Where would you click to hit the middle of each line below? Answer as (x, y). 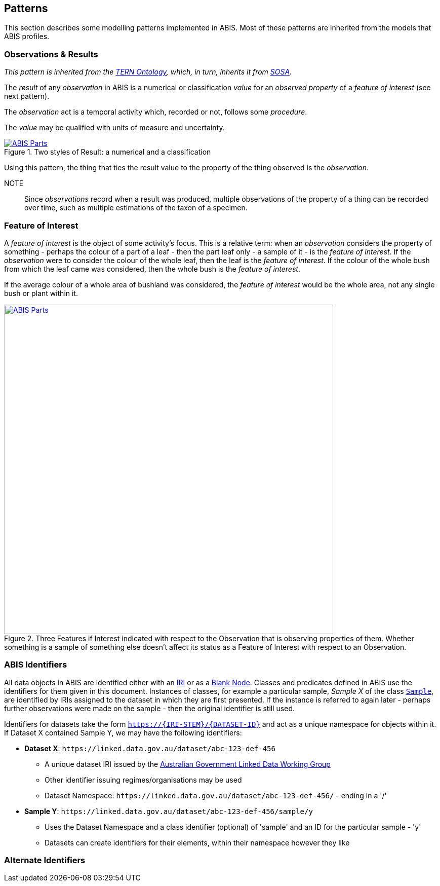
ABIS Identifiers (36, 665)
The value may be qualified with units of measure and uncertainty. (114, 128)
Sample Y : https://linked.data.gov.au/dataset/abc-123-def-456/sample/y (169, 811)
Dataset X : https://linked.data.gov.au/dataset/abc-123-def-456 (150, 748)
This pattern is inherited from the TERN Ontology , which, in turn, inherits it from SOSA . (148, 72)
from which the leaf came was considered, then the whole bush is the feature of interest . (152, 269)
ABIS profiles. (27, 36)
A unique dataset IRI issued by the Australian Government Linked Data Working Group (188, 764)
